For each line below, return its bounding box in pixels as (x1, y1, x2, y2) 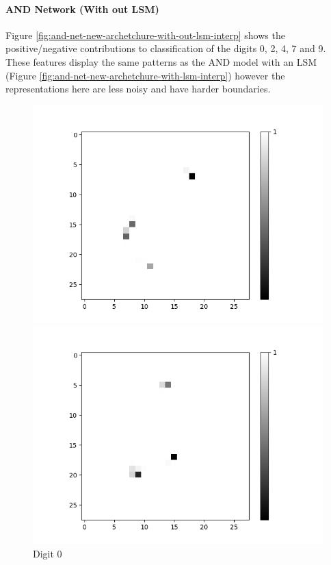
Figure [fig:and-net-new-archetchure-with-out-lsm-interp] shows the (5, 27, 285, 42)
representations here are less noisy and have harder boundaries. (5, 81, 271, 96)
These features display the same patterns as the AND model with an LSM (5, 54, 317, 68)
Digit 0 (33, 546, 62, 560)
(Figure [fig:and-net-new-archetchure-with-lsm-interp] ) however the (5, 68, 285, 82)
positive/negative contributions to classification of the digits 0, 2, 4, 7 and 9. (5, 41, 326, 55)
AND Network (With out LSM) (5, 1, 159, 16)
